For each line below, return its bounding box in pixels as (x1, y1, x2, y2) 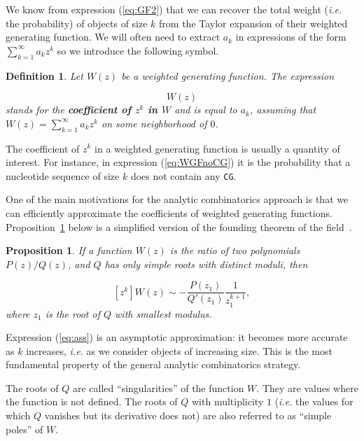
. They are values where (256, 380, 358, 395)
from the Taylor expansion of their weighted (159, 15, 348, 30)
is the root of (45, 306, 100, 321)
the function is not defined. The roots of (6, 394, 178, 409)
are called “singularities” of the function (72, 380, 244, 395)
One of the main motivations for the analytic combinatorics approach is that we (6, 192, 349, 206)
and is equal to (174, 102, 237, 117)
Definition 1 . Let (6, 68, 83, 83)
